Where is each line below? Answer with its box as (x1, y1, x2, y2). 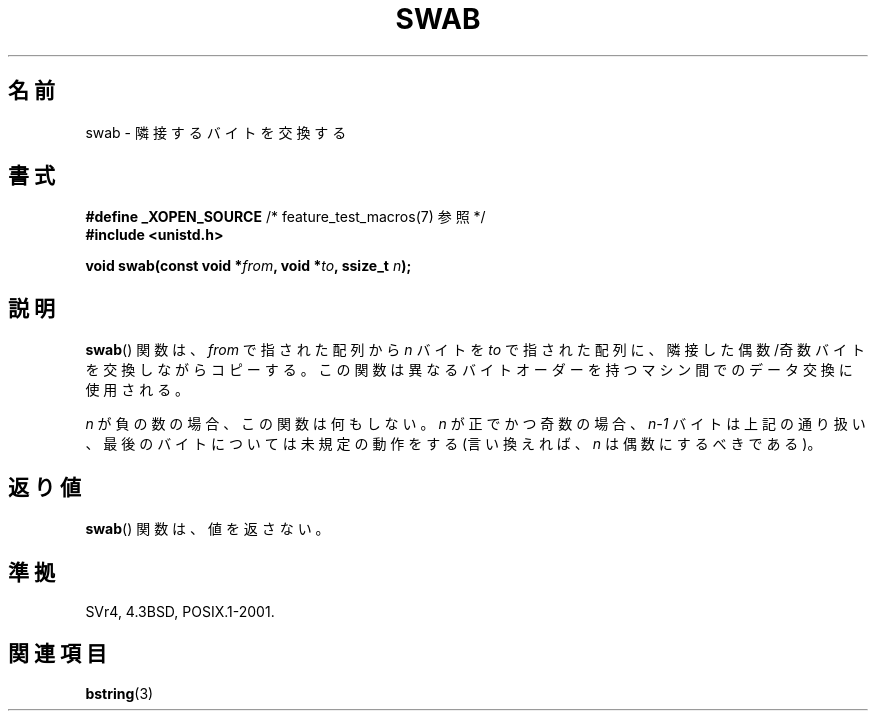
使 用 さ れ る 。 (85, 381, 190, 399)
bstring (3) (85, 684, 154, 702)
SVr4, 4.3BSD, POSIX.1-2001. (85, 602, 275, 620)
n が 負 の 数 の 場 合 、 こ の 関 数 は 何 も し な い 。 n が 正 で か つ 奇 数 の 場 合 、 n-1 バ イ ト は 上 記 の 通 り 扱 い (85, 415, 866, 433)
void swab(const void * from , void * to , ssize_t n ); (85, 257, 412, 275)
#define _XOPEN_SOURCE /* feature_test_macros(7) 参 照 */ (85, 208, 486, 226)
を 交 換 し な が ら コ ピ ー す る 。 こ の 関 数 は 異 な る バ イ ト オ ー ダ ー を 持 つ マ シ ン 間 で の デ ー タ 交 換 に (85, 361, 853, 379)
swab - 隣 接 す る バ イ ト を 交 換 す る (85, 123, 347, 141)
